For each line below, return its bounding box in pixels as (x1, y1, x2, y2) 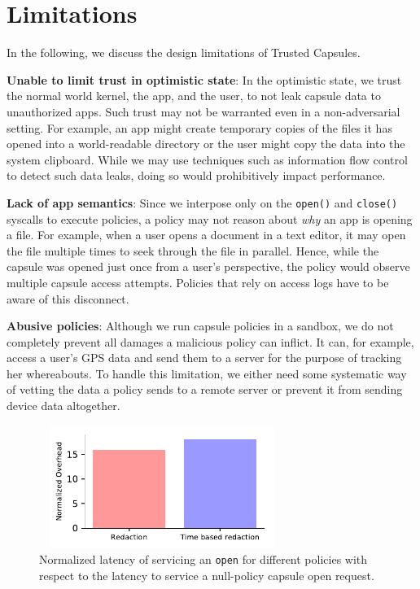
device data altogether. (7, 397, 120, 414)
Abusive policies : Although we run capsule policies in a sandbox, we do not (7, 317, 394, 334)
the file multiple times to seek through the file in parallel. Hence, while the (7, 242, 379, 259)
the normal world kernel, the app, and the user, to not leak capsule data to (7, 87, 381, 104)
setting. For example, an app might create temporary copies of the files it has (7, 119, 392, 136)
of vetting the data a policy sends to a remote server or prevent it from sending (7, 381, 403, 398)
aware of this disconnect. (7, 290, 129, 307)
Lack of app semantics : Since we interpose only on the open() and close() (7, 194, 398, 211)
